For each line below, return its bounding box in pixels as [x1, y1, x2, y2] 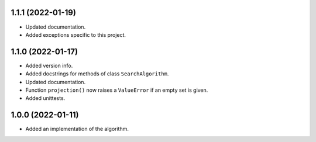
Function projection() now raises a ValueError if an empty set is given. [25, 86, 208, 93]
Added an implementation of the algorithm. [25, 126, 129, 133]
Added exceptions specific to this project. [25, 31, 126, 38]
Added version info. [25, 62, 73, 69]
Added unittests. [25, 95, 66, 102]
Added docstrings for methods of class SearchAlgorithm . [25, 70, 169, 77]
